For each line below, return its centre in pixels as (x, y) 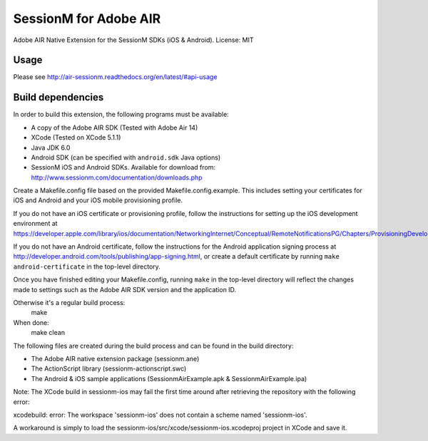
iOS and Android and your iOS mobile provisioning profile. (98, 200)
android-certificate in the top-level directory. (87, 266)
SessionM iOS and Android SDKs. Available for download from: (123, 167)
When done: (31, 322)
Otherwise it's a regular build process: (69, 302)
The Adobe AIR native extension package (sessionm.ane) (115, 358)
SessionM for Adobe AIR (87, 19)
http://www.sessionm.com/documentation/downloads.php (117, 177)
